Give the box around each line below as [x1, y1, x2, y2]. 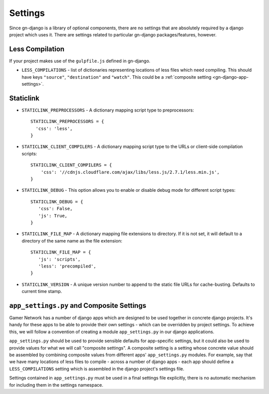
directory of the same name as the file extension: [21, 238, 123, 244]
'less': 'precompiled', [38, 263, 97, 269]
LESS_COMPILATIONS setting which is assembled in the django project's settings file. [9, 366, 184, 372]
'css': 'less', [35, 126, 73, 131]
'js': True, [38, 213, 68, 219]
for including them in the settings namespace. [9, 382, 104, 388]
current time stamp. [21, 288, 62, 294]
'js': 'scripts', [38, 257, 81, 262]
